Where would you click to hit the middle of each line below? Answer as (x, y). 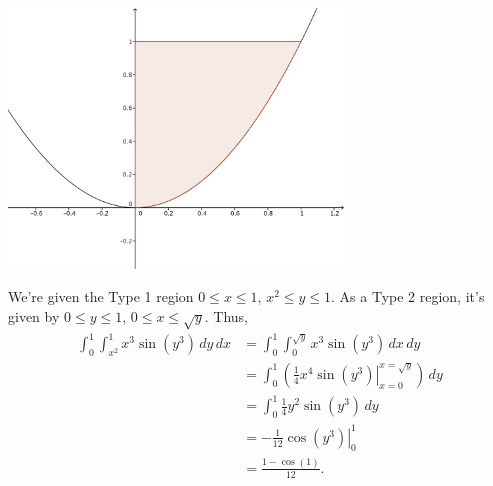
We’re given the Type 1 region (101, 296)
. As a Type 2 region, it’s (408, 296)
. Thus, (226, 315)
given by (34, 315)
